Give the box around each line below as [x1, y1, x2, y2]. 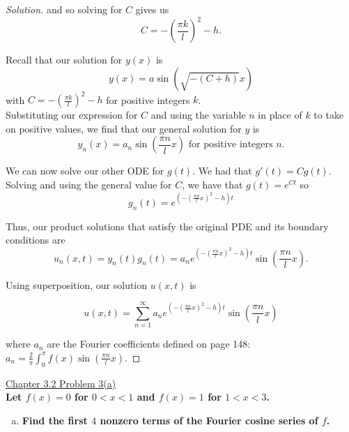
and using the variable [150, 107, 246, 122]
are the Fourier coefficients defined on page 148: [47, 336, 251, 351]
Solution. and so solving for [6, 2, 123, 16]
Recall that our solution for [6, 52, 123, 67]
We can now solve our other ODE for [6, 163, 164, 178]
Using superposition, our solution [6, 277, 148, 292]
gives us [135, 2, 169, 16]
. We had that [192, 163, 252, 178]
